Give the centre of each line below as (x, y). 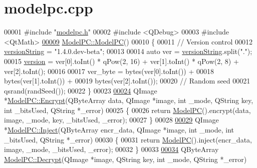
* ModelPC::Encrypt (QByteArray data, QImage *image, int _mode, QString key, (129, 100)
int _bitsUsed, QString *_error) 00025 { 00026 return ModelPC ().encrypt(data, (127, 110)
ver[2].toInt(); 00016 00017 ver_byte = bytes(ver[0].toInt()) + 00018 (109, 71)
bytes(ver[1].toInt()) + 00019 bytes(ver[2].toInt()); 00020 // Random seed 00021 (127, 81)
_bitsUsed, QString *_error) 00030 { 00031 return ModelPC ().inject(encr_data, (128, 139)
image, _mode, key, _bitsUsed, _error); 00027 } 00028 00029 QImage (111, 120)
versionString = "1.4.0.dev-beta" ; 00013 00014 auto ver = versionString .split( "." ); (128, 51)
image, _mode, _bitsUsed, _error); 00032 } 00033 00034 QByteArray (111, 149)
